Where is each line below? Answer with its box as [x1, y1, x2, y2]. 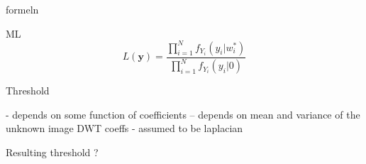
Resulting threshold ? [6, 144, 99, 159]
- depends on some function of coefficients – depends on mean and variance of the [6, 106, 360, 121]
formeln [6, 2, 39, 16]
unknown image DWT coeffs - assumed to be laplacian [6, 121, 243, 136]
